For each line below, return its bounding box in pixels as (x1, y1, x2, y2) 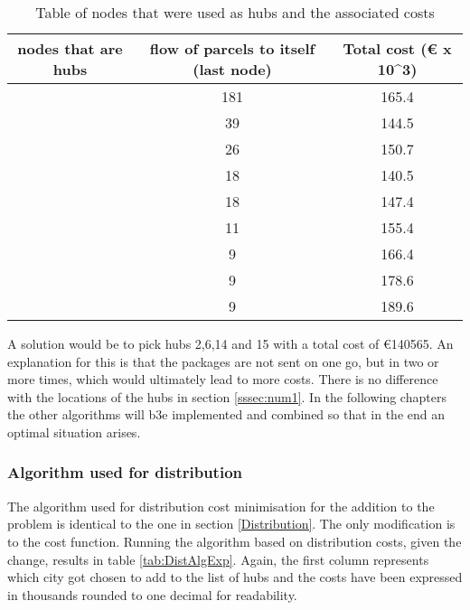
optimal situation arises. (7, 422, 141, 441)
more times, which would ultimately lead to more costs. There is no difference (7, 370, 438, 389)
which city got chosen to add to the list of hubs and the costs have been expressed (7, 568, 463, 587)
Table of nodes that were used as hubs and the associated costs (35, 2, 435, 23)
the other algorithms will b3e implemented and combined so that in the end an (7, 405, 446, 424)
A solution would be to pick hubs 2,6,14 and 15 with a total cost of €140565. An (7, 334, 454, 352)
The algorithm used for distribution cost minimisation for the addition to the (7, 496, 435, 515)
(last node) (193, 59, 272, 80)
